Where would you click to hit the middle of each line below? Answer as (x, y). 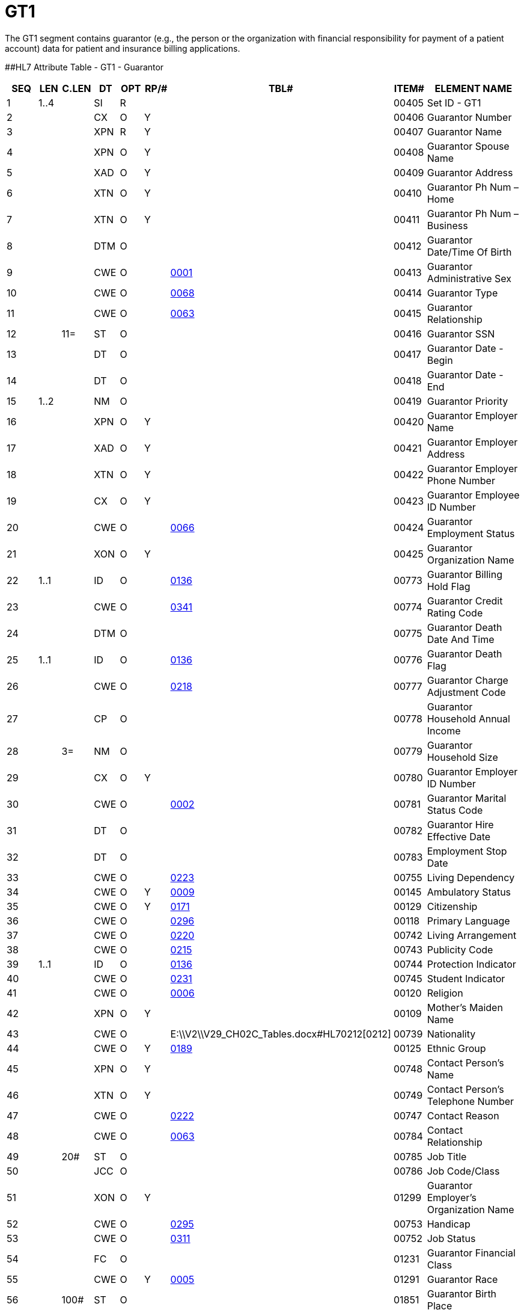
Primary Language (468, 921)
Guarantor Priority (468, 401)
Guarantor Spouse (468, 146)
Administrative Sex (469, 278)
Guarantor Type (462, 293)
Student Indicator (466, 978)
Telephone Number (471, 1101)
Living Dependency (471, 877)
